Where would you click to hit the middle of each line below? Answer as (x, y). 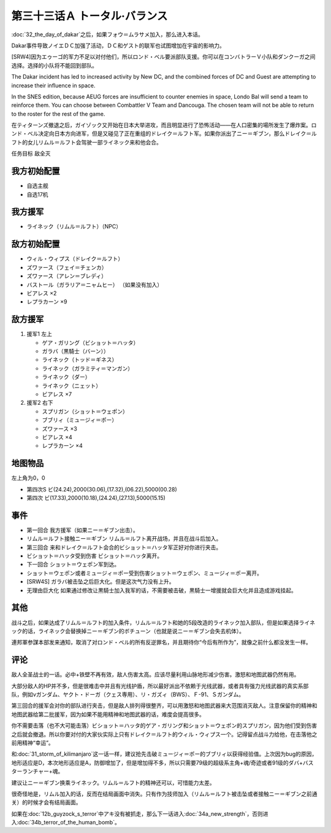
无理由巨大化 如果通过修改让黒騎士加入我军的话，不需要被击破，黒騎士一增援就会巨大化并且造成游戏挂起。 (162, 590)
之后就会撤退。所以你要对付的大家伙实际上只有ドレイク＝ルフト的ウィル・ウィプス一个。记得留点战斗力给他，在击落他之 (164, 734)
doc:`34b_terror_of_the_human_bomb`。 (70, 823)
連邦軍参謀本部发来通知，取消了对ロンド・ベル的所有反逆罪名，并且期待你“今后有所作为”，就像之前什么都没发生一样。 (162, 643)
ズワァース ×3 (60, 428)
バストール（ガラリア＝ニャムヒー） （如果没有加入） (94, 284)
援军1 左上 (39, 334)
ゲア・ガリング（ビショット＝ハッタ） (90, 342)
